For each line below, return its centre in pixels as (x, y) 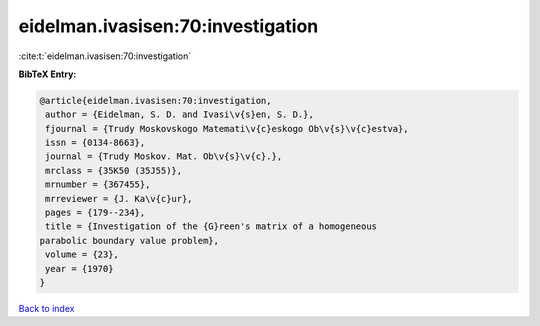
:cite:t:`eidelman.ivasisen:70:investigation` (105, 56)
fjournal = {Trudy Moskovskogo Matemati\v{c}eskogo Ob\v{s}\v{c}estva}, (227, 128)
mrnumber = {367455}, (98, 184)
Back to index (46, 308)
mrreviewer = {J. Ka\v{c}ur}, (119, 198)
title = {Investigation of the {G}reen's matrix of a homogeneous (211, 226)
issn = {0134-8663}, (95, 143)
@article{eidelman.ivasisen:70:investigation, (155, 100)
